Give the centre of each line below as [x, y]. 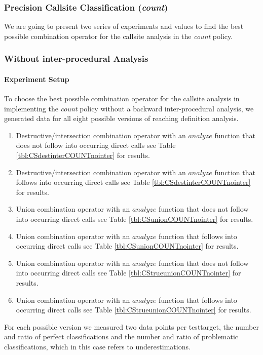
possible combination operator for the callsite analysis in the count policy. [119, 36]
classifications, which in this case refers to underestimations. [97, 346]
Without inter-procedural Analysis [76, 58]
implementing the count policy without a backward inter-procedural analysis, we [129, 108]
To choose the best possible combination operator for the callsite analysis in [122, 98]
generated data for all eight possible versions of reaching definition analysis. [121, 118]
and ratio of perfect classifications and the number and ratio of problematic [121, 337]
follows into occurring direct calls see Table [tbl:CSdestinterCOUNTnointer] [133, 182]
